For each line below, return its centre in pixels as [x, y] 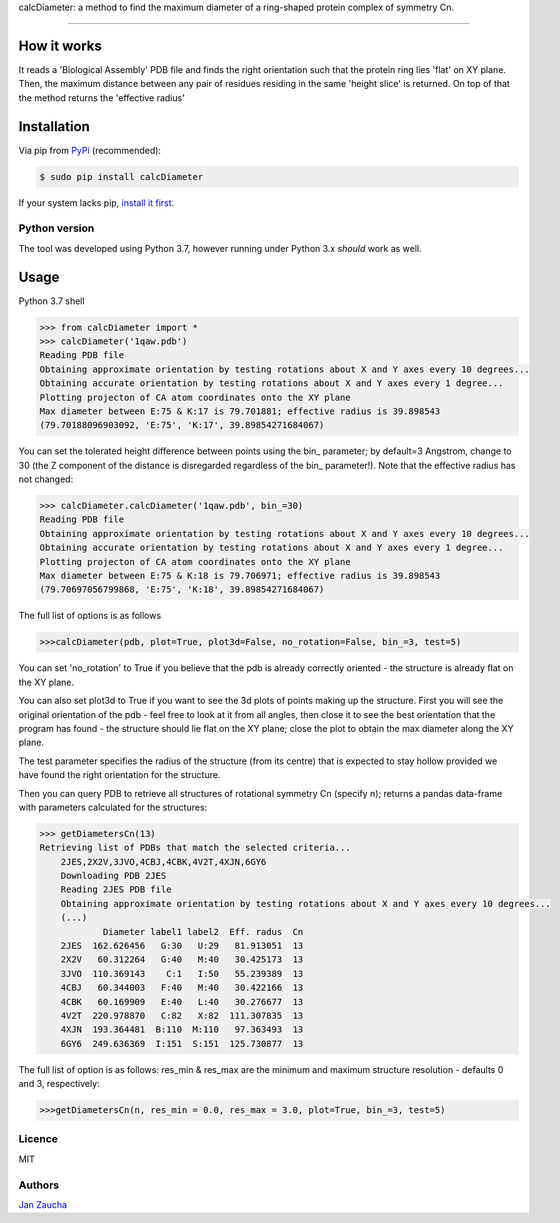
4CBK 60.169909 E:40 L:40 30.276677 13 [182, 1001]
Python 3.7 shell [51, 301]
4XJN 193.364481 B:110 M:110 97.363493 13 [182, 1029]
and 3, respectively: [59, 1084]
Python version [56, 228]
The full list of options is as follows [90, 616]
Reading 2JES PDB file [116, 889]
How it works [60, 45]
